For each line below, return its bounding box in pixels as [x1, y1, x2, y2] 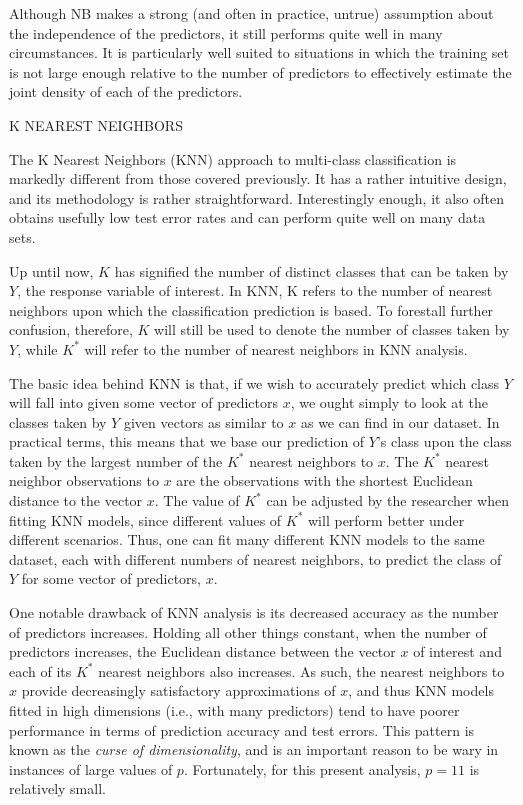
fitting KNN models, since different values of [9, 509, 282, 530]
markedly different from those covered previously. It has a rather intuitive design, [9, 168, 507, 189]
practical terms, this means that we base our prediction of [9, 431, 365, 452]
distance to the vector [9, 490, 143, 511]
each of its [9, 660, 72, 681]
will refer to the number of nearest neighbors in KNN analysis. [84, 338, 468, 359]
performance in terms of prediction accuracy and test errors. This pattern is [9, 719, 475, 740]
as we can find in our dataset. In [300, 411, 500, 432]
